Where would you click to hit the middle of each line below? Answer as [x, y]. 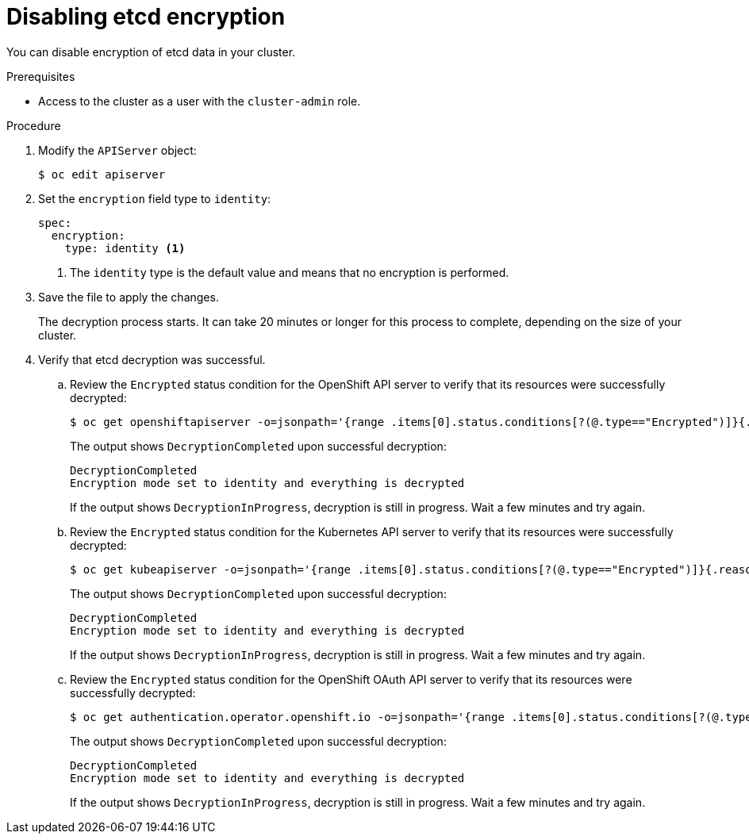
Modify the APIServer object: [117, 150]
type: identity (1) [125, 248]
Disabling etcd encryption [146, 17]
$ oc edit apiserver [102, 174]
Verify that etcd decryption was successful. [152, 359]
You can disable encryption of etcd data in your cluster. [151, 52]
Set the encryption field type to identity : [155, 198]
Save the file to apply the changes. [129, 297]
